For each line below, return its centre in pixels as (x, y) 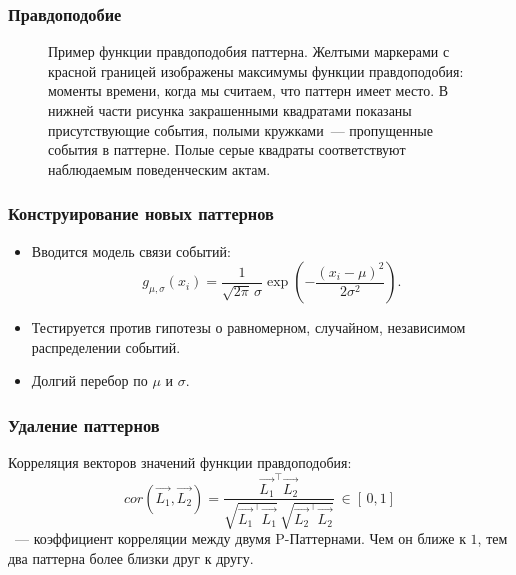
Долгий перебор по (89, 380)
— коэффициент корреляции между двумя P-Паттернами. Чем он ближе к (240, 537)
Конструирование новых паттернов (141, 213)
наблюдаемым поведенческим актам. (159, 168)
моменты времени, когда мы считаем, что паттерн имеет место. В (248, 90)
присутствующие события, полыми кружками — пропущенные (240, 129)
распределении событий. (106, 346)
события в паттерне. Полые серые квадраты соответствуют (227, 149)
